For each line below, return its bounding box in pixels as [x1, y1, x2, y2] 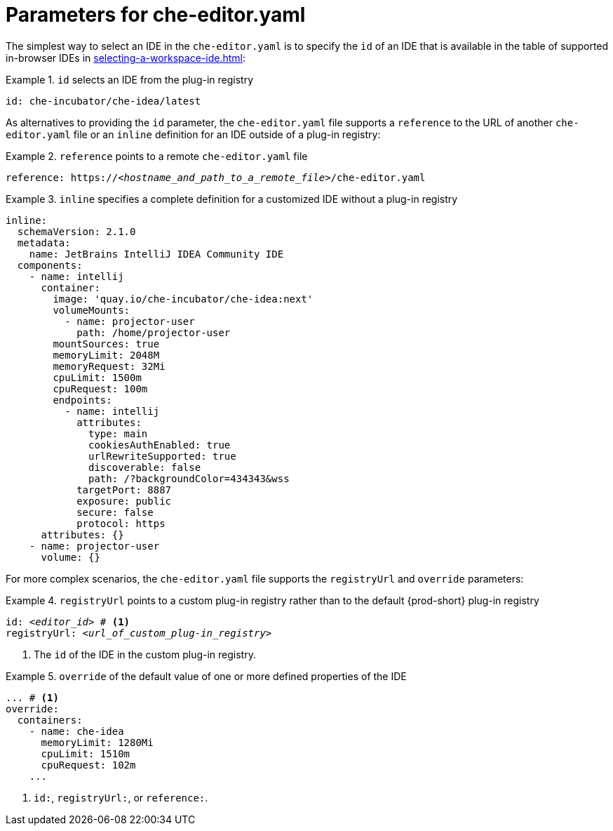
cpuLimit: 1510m [41, 747, 130, 759]
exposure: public [76, 495, 172, 507]
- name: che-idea [29, 725, 124, 737]
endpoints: [53, 394, 112, 406]
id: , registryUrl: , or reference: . [34, 791, 208, 804]
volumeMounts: [53, 304, 130, 316]
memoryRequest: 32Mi [53, 360, 166, 372]
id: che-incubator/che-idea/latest [6, 95, 201, 107]
